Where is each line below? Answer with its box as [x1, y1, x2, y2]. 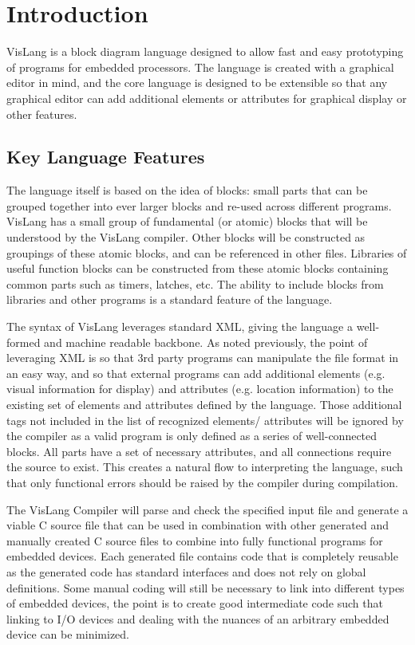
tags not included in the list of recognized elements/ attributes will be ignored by [6, 411, 404, 428]
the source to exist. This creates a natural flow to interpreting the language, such [6, 458, 403, 475]
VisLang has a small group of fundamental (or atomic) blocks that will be [6, 213, 368, 230]
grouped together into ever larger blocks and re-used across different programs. [6, 197, 392, 214]
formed [6, 333, 41, 350]
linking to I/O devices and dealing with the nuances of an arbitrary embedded [6, 610, 389, 627]
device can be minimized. [6, 626, 129, 643]
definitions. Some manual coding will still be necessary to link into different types [6, 579, 405, 596]
